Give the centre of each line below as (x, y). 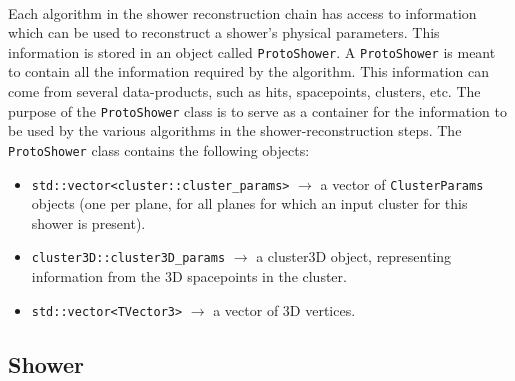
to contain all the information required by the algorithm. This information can (248, 71)
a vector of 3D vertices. (284, 309)
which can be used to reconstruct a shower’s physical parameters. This (224, 32)
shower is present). (88, 222)
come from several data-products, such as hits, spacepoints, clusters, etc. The (244, 91)
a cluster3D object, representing (354, 256)
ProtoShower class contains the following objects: (159, 149)
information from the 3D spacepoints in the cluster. (189, 276)
